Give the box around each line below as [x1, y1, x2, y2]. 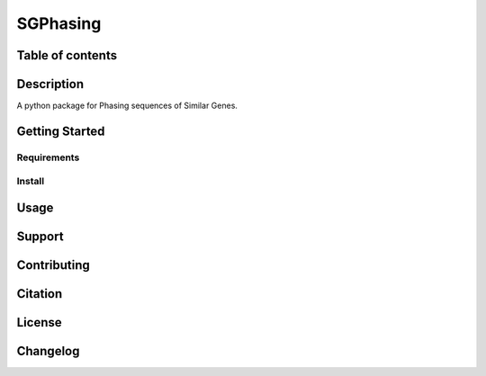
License [16, 315, 62, 330]
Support [16, 229, 64, 245]
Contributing [16, 257, 90, 273]
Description [16, 76, 85, 92]
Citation [16, 286, 63, 301]
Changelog [16, 344, 80, 359]
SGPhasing [16, 13, 102, 33]
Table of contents [16, 48, 117, 63]
